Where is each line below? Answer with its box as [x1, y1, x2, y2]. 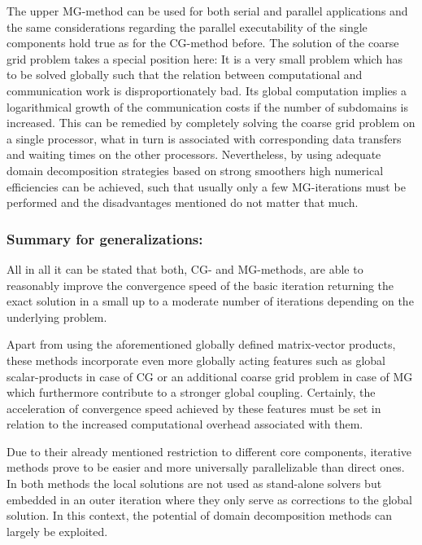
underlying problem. [7, 308, 107, 325]
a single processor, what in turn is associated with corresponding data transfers [7, 130, 402, 147]
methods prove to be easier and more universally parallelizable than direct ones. [7, 459, 405, 476]
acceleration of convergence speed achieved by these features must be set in [7, 399, 381, 416]
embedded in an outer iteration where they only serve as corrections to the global [7, 490, 412, 508]
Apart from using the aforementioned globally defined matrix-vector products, [7, 336, 396, 353]
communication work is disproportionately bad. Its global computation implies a [7, 81, 407, 99]
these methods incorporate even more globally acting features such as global [7, 351, 386, 368]
